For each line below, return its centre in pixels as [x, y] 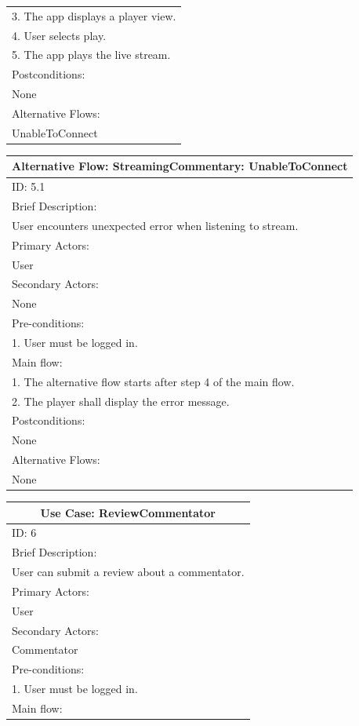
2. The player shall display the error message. [121, 401]
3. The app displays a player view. [94, 15]
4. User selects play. [59, 35]
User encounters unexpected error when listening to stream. [155, 225]
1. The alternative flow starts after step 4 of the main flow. [153, 381]
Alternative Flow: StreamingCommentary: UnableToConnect [180, 166]
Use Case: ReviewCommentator [128, 512]
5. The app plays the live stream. [91, 55]
